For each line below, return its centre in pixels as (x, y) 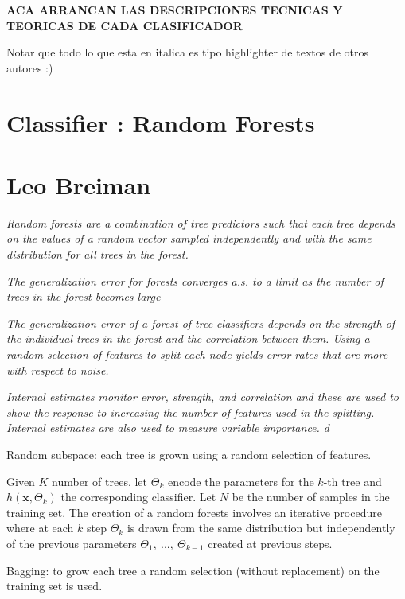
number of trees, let (100, 481)
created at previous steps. (270, 543)
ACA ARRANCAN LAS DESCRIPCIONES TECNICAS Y (175, 10)
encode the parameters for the (241, 481)
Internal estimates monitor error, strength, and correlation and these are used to (202, 397)
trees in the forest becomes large (84, 296)
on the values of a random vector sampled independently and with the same (189, 238)
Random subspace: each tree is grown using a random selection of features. (189, 454)
